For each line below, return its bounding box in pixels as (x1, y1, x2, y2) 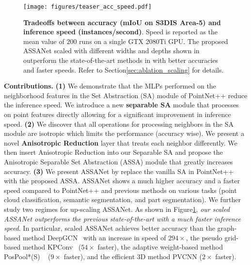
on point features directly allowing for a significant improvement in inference (4, 109, 231, 119)
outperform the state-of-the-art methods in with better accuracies (23, 55, 219, 65)
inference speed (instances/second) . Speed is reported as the (23, 27, 218, 37)
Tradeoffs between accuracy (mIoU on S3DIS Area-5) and (23, 17, 221, 27)
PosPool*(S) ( (4, 251, 51, 261)
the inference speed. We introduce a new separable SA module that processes (4, 100, 239, 110)
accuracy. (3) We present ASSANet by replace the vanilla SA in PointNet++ (4, 166, 234, 176)
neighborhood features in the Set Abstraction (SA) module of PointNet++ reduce (4, 90, 248, 100)
